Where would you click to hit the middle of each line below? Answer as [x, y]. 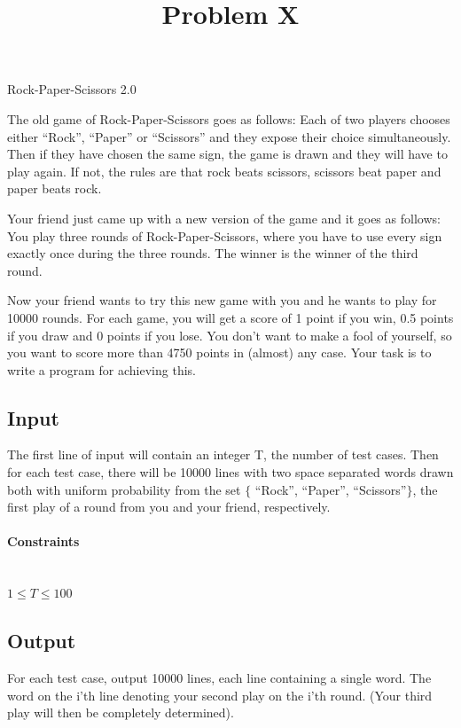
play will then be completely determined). [121, 712]
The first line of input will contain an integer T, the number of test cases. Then [223, 454]
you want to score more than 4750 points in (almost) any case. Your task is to [219, 352]
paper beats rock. [55, 188]
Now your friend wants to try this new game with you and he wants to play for [222, 300]
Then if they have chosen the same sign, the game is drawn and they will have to [227, 154]
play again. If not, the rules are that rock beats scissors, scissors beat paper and [224, 171]
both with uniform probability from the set [124, 489]
